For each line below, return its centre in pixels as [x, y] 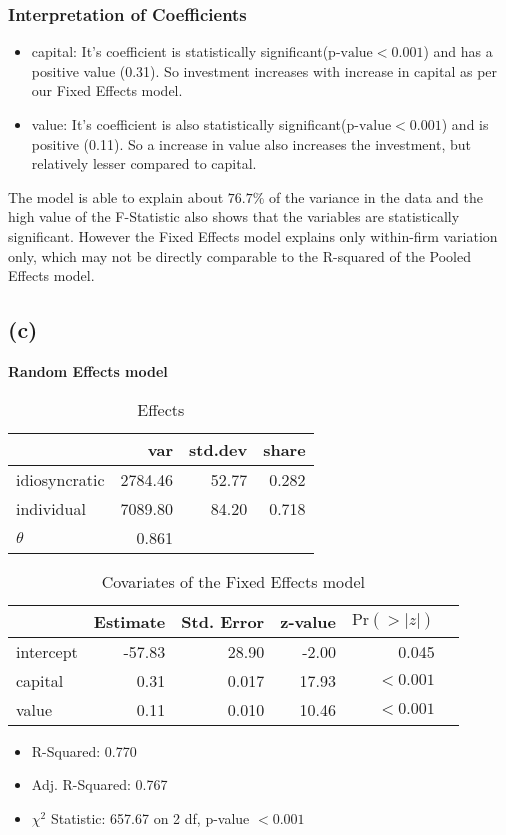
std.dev [218, 449]
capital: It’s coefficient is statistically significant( [180, 51]
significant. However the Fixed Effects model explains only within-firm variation [253, 235]
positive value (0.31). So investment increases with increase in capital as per [264, 70]
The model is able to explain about [116, 196]
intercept [47, 651]
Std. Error [223, 621]
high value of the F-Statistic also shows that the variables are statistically [234, 216]
